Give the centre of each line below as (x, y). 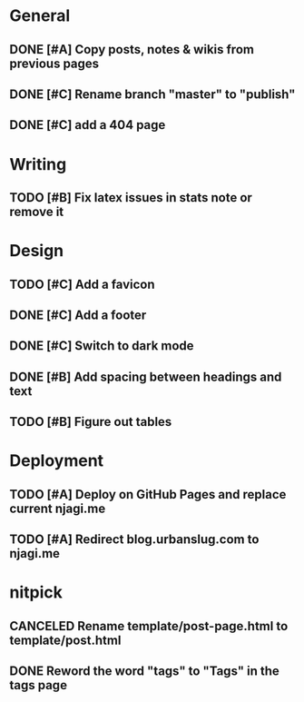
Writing (38, 164)
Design (37, 251)
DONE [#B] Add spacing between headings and (146, 376)
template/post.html (65, 640)
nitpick (36, 593)
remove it (37, 211)
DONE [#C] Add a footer (78, 315)
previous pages (54, 63)
